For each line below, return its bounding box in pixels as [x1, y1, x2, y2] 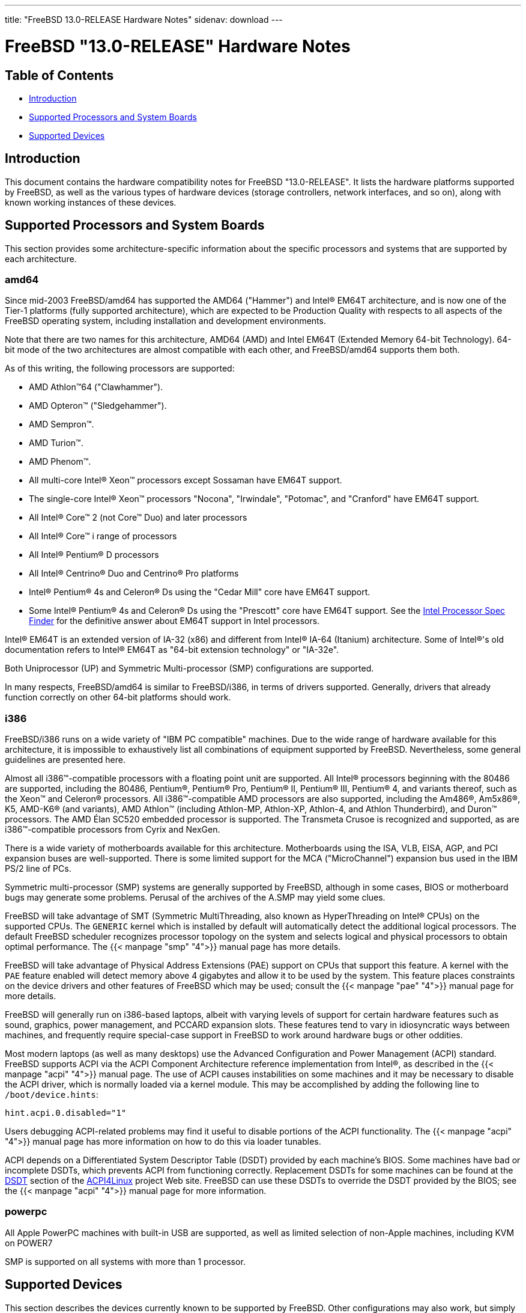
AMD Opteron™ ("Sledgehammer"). [29, 400, 167, 411]
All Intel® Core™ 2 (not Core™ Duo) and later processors [29, 512, 247, 523]
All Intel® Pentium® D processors [29, 549, 159, 560]
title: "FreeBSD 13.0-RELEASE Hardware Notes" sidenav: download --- [5, 14, 283, 25]
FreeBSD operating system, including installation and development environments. [5, 316, 326, 326]
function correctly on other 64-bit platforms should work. [5, 692, 231, 703]
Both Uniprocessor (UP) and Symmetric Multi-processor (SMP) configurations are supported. [5, 663, 374, 674]
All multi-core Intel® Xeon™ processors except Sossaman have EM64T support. [29, 475, 342, 486]
